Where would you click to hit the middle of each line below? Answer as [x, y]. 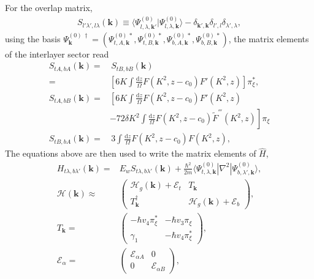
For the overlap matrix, [49, 7]
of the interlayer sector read [57, 54]
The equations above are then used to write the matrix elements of [131, 153]
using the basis [33, 38]
